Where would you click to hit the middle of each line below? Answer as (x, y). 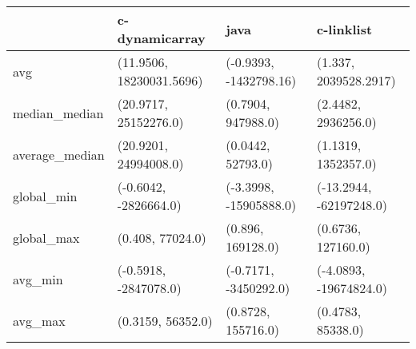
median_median (58, 113)
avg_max (39, 320)
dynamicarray (161, 38)
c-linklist (345, 29)
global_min (45, 196)
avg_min (38, 279)
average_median (59, 154)
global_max (46, 237)
